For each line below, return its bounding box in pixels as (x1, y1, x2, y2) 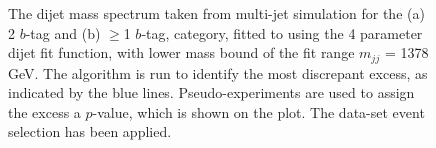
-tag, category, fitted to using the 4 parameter (141, 22, 423, 43)
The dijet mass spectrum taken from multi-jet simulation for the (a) (8, 3, 425, 23)
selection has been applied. (8, 121, 172, 142)
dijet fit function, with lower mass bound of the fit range (8, 42, 355, 63)
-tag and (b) (25, 22, 101, 43)
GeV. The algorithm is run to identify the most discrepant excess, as (8, 62, 428, 83)
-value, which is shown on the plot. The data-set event (92, 101, 425, 122)
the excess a (8, 101, 81, 122)
